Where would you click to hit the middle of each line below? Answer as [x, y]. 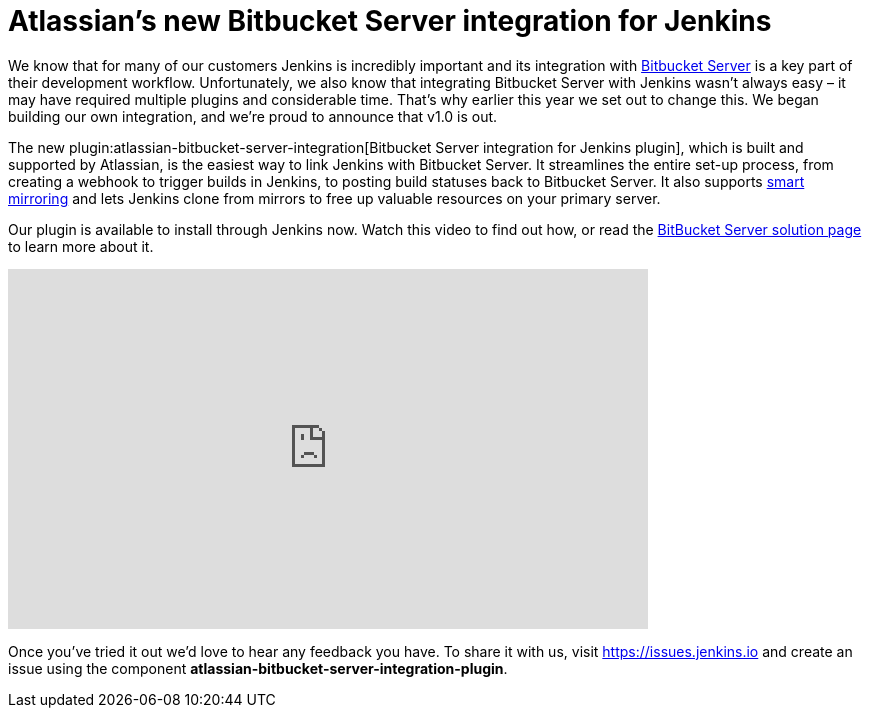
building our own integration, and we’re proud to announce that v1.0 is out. [253, 116]
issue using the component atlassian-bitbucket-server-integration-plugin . [258, 668]
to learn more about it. [81, 246]
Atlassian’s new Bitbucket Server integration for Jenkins [390, 21]
